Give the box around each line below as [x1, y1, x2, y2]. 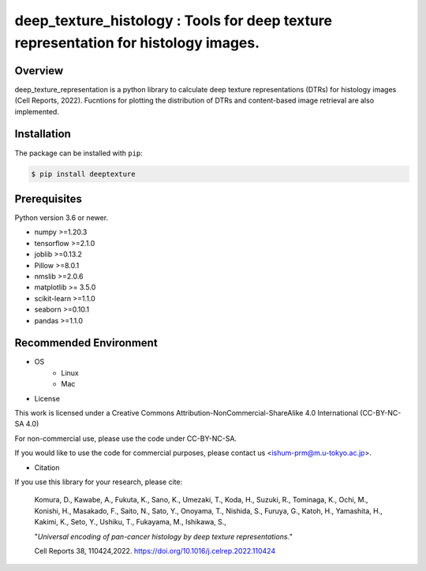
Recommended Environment [14, 336, 158, 350]
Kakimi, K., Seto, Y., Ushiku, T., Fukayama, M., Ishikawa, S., [34, 517, 226, 527]
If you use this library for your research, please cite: [14, 477, 183, 487]
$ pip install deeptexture [31, 170, 136, 178]
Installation [14, 127, 71, 141]
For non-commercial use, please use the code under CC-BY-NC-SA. [14, 434, 237, 443]
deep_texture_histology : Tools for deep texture [14, 12, 333, 29]
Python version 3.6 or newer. [14, 213, 109, 222]
